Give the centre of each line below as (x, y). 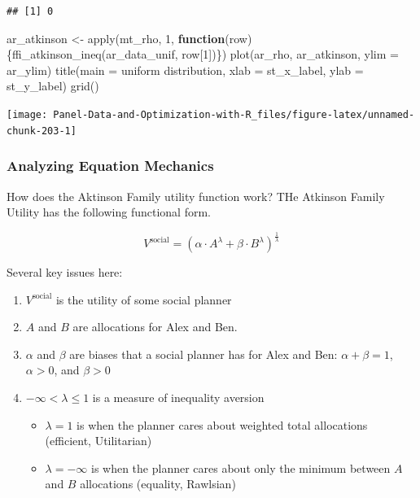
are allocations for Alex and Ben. (155, 327)
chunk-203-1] (42, 131)
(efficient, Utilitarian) (98, 441)
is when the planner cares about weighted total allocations (222, 424)
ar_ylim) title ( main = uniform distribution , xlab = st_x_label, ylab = (185, 70)
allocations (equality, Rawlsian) (158, 484)
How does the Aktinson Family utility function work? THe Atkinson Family (196, 196)
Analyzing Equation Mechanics (110, 166)
